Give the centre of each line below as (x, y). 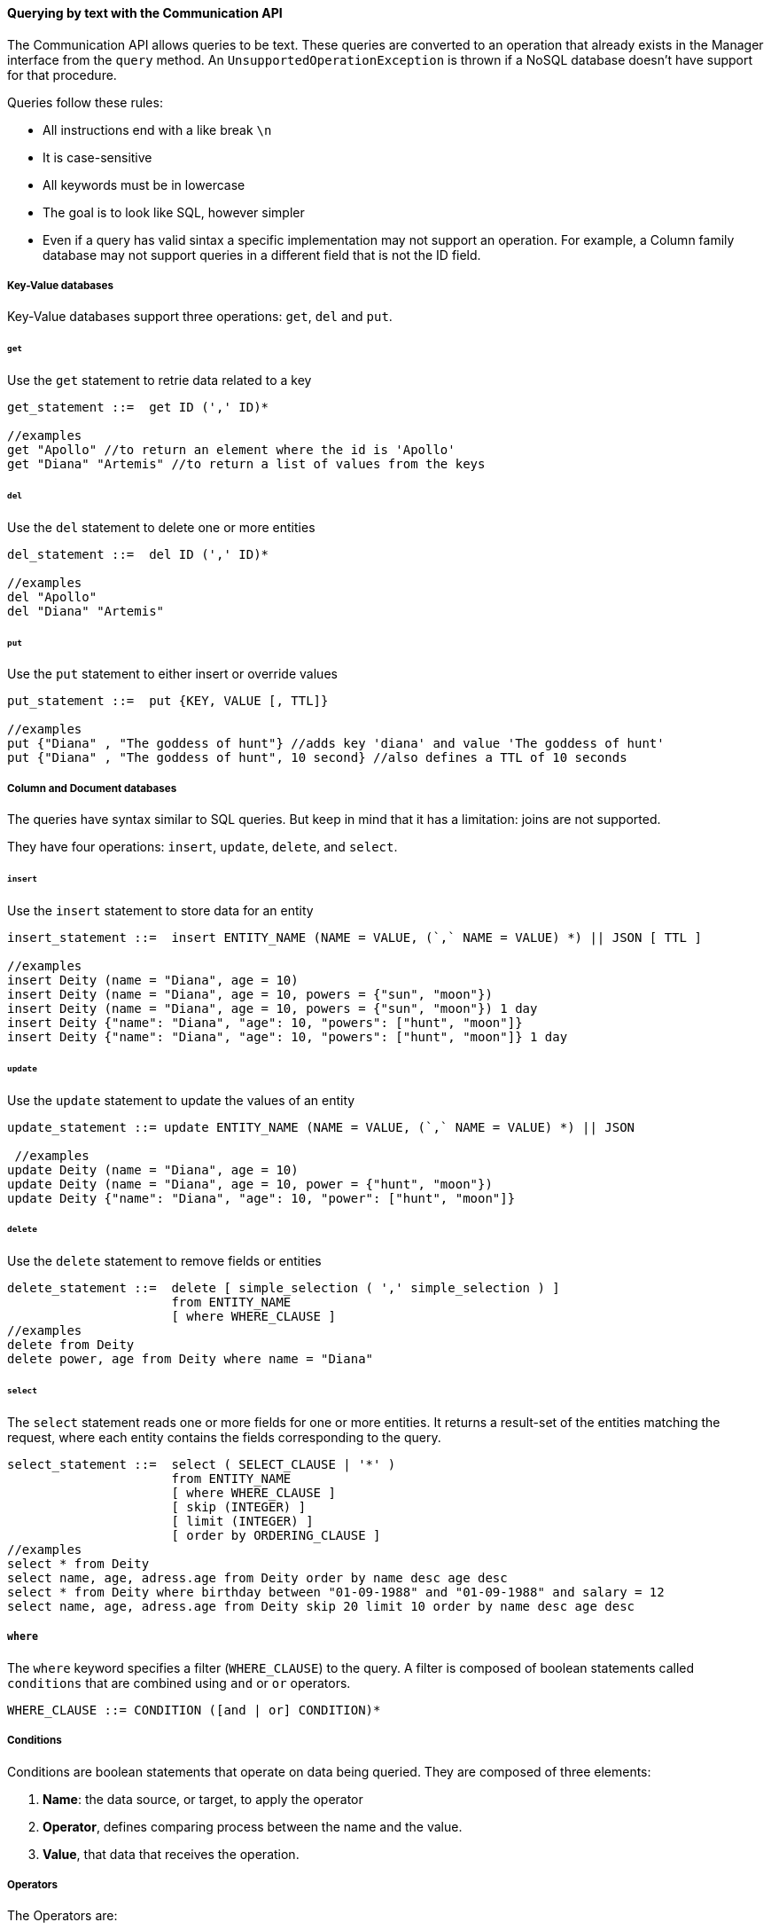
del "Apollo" (52, 596)
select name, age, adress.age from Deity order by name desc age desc (257, 1577)
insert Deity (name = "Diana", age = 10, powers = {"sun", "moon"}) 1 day (273, 1008)
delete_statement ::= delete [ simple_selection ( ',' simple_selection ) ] (284, 1288)
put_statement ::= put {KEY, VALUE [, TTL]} (168, 701)
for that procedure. (62, 75)
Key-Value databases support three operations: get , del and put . (200, 317)
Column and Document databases (92, 788)
